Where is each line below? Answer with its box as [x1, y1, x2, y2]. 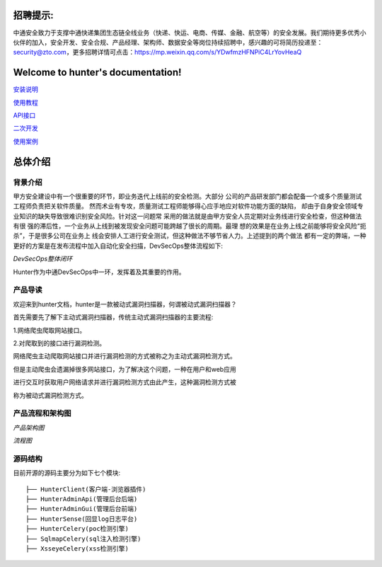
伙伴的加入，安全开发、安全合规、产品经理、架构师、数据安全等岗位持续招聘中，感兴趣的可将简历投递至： [13, 38, 323, 46]
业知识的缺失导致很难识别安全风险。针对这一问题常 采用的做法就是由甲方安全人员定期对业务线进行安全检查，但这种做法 [13, 212, 362, 220]
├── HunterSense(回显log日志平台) [25, 515, 138, 523]
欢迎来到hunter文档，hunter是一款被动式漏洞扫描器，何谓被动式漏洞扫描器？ [13, 299, 237, 308]
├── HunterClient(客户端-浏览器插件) [25, 485, 146, 493]
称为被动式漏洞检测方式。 [13, 391, 88, 399]
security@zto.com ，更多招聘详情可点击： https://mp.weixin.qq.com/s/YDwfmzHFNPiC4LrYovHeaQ [13, 48, 302, 57]
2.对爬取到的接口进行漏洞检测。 [13, 338, 106, 347]
